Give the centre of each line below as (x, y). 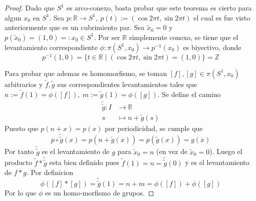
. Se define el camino (189, 94)
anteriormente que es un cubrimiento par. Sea (75, 27)
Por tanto (19, 151)
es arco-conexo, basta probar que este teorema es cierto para (159, 7)
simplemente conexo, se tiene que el (184, 37)
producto (18, 162)
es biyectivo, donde (212, 47)
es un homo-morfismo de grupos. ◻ (99, 193)
